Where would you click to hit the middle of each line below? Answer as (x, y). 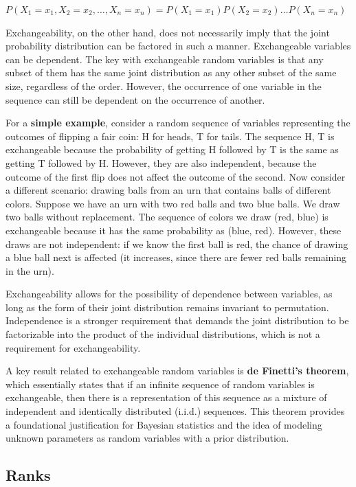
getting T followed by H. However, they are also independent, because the (161, 162)
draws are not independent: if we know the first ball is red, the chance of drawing (177, 244)
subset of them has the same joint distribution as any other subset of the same (171, 72)
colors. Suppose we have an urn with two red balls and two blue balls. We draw (173, 203)
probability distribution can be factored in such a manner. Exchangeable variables (178, 46)
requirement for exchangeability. (73, 347)
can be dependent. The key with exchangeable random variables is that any (165, 59)
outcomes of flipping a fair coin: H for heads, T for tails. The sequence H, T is (170, 136)
